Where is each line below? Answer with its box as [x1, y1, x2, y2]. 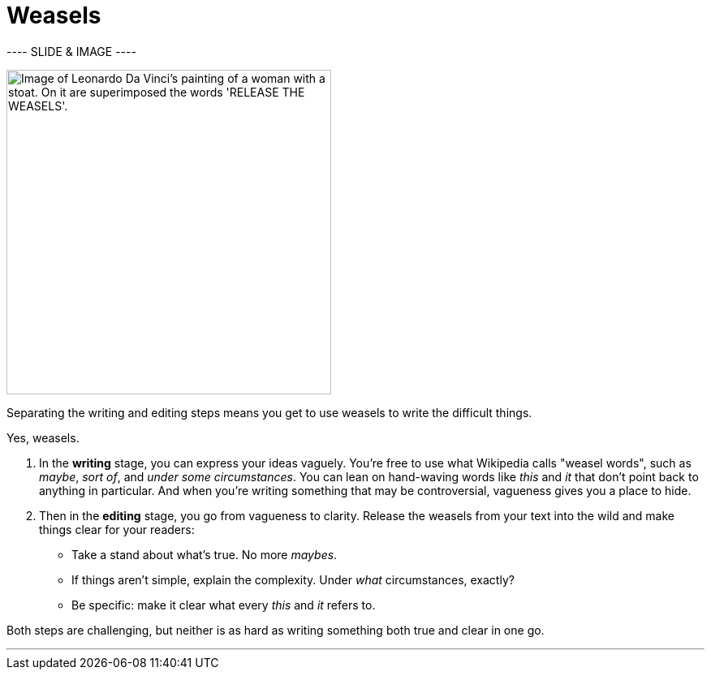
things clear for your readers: [39, 522, 195, 536]
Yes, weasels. [6, 430, 80, 445]
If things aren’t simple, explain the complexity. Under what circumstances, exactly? [71, 572, 515, 587]
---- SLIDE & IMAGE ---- [6, 44, 136, 58]
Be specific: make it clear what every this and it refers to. [71, 597, 376, 612]
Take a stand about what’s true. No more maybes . [71, 547, 338, 562]
